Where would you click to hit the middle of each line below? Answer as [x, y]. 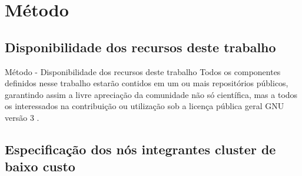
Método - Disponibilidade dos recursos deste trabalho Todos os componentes [143, 71]
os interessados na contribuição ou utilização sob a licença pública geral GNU [145, 106]
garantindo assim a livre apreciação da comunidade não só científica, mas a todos [151, 94]
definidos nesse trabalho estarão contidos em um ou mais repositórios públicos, [147, 83]
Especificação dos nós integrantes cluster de [140, 149]
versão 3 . [22, 117]
